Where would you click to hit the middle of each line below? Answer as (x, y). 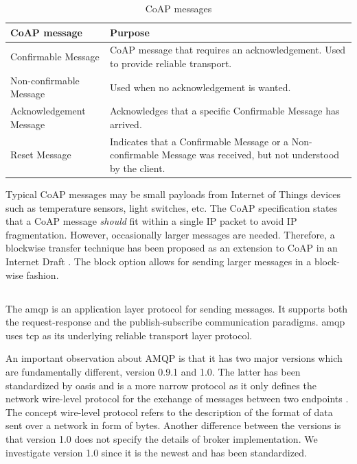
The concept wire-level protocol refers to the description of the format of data (169, 412)
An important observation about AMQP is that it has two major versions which (174, 358)
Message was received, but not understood (251, 155)
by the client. (138, 168)
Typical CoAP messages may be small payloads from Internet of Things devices (173, 194)
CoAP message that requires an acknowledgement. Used (228, 50)
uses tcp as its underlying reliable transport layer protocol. (129, 335)
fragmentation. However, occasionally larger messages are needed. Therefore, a (170, 234)
